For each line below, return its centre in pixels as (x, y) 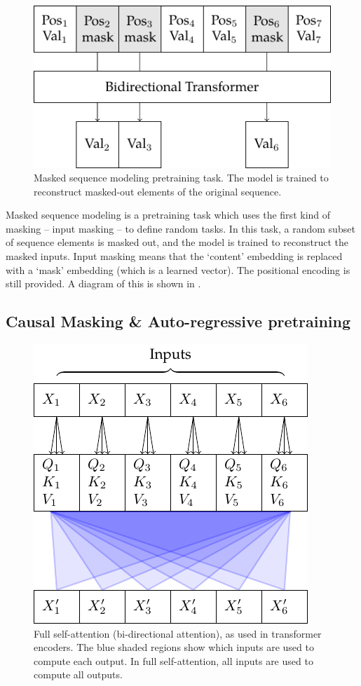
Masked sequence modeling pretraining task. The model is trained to (181, 178)
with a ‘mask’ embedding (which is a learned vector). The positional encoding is (178, 269)
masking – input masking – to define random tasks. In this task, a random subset (180, 228)
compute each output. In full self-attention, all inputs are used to (173, 660)
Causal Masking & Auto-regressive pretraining (178, 321)
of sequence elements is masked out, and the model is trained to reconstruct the (177, 242)
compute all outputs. (78, 674)
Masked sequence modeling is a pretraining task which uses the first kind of (168, 215)
